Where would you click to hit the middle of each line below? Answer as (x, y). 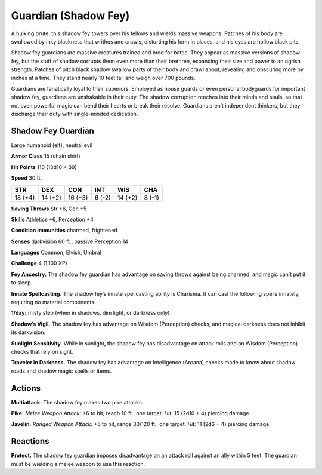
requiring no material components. (53, 302)
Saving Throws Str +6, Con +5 (49, 209)
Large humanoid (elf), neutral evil (52, 145)
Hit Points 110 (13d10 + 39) (44, 167)
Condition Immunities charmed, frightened (64, 231)
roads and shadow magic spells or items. (61, 371)
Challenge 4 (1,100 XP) (39, 263)
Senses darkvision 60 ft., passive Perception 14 (69, 241)
